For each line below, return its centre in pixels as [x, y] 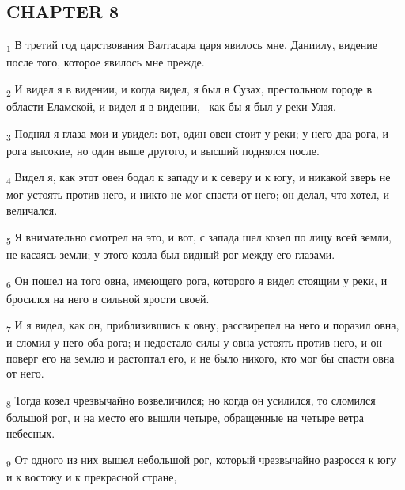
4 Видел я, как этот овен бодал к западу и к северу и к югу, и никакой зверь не [199, 178]
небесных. [31, 433]
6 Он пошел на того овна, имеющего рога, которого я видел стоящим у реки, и [197, 282]
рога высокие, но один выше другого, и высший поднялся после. [163, 150]
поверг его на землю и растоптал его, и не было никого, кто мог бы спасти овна [201, 357]
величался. [32, 210]
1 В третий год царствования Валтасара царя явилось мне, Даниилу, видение [192, 46]
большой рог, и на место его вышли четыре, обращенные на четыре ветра [185, 418]
